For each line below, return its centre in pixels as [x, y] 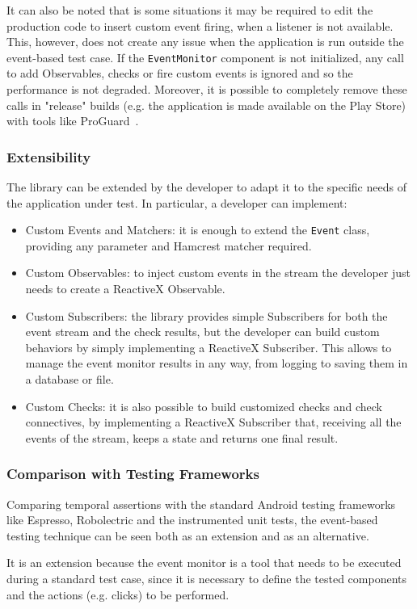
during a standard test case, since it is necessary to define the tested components [207, 578]
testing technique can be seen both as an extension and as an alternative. [188, 535]
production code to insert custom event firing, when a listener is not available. [200, 25]
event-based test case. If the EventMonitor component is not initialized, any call [205, 57]
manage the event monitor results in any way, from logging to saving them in [217, 363]
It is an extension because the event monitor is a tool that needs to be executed [204, 563]
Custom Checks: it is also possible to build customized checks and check [204, 406]
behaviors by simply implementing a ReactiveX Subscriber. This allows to [208, 347]
